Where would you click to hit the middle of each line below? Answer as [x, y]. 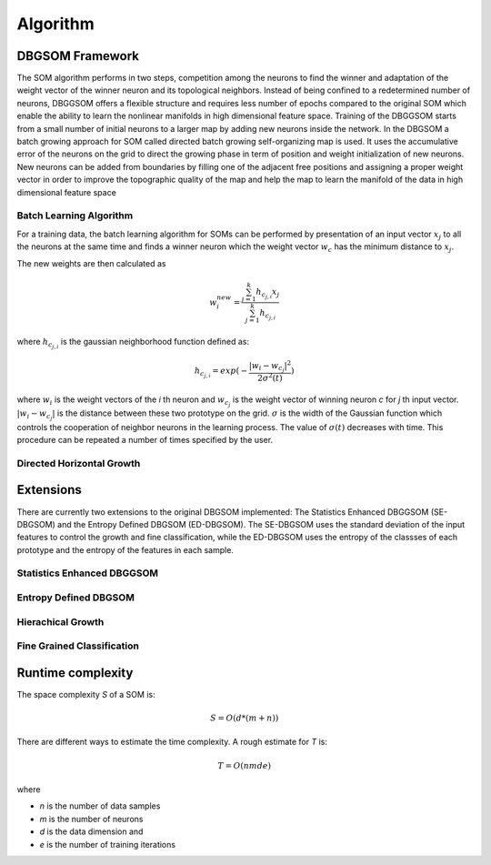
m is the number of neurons [91, 819]
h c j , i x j [268, 293]
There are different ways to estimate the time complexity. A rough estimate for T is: [172, 742]
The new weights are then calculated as [91, 263]
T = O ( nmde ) [245, 765]
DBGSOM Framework [78, 56]
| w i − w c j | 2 [270, 367]
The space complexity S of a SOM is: [86, 694]
